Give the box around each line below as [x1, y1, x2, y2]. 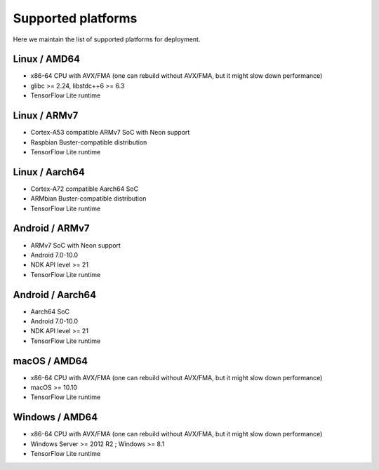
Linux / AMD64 [13, 53, 81, 65]
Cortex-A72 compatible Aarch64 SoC [30, 184, 139, 193]
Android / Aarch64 [13, 288, 97, 301]
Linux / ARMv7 [13, 109, 79, 122]
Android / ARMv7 [13, 222, 90, 234]
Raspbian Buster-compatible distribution [30, 137, 147, 147]
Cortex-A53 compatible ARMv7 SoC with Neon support [30, 128, 190, 137]
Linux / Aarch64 [13, 166, 86, 178]
